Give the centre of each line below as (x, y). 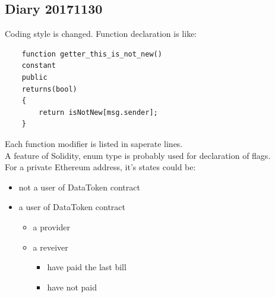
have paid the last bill (87, 267)
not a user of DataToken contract (79, 187)
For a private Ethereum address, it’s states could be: (100, 167)
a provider (51, 226)
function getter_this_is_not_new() (92, 54)
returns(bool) (49, 89)
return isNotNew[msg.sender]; (98, 112)
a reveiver (50, 247)
